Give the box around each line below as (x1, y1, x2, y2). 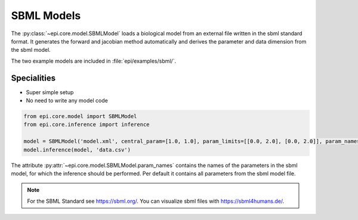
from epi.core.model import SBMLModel (23, 113, 137, 119)
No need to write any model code (26, 97, 109, 104)
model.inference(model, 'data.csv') (23, 146, 131, 153)
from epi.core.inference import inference (23, 121, 150, 128)
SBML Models (11, 9, 81, 22)
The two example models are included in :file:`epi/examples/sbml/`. (11, 57, 176, 64)
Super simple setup (26, 88, 74, 95)
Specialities (11, 73, 56, 83)
